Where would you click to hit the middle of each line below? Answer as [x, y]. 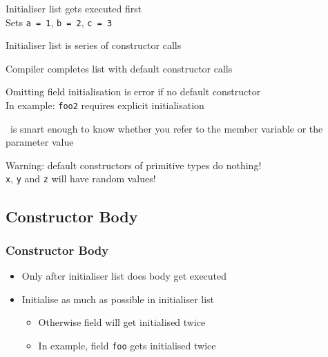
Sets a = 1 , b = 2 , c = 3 [59, 22]
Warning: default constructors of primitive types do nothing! [134, 165]
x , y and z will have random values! [81, 178]
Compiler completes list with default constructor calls [119, 68]
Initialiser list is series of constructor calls [94, 45]
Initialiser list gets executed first [74, 8]
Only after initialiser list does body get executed [124, 276]
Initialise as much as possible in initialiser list [118, 299]
